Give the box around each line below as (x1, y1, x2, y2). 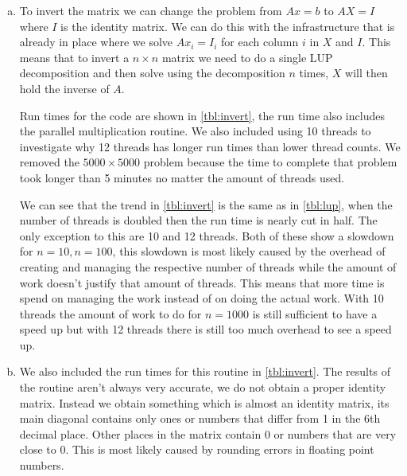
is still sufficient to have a (252, 305, 378, 322)
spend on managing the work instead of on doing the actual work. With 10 (19, 290, 384, 306)
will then (345, 64, 388, 81)
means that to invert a (19, 49, 130, 65)
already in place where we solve (19, 33, 173, 50)
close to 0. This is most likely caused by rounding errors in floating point (19, 441, 374, 458)
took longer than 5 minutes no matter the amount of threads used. (19, 169, 345, 185)
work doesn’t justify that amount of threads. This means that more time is (19, 274, 385, 291)
